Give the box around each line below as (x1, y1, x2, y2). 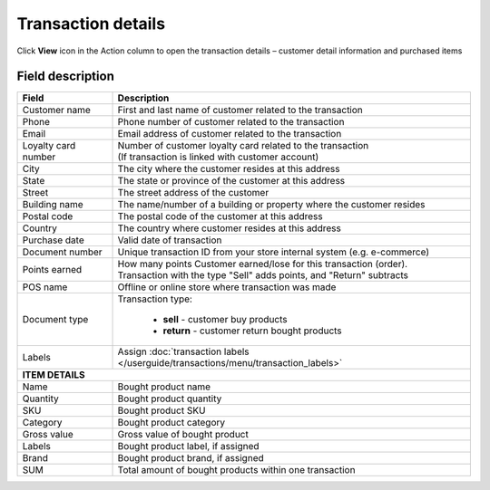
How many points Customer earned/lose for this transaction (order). (117, 258, 408, 271)
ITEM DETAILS (22, 369, 85, 381)
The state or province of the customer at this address (117, 175, 346, 187)
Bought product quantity (117, 392, 222, 405)
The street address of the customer (117, 187, 269, 199)
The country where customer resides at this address (117, 222, 342, 235)
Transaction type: (117, 293, 192, 305)
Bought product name (117, 380, 211, 393)
